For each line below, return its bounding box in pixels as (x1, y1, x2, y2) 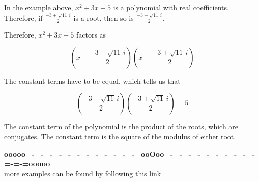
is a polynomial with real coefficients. (113, 2, 229, 12)
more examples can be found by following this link (4, 168, 161, 178)
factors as (76, 29, 106, 40)
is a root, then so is (73, 12, 134, 23)
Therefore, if (4, 12, 43, 23)
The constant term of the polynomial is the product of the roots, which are (4, 121, 239, 132)
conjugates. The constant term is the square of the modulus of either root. (4, 131, 236, 141)
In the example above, (4, 2, 73, 12)
